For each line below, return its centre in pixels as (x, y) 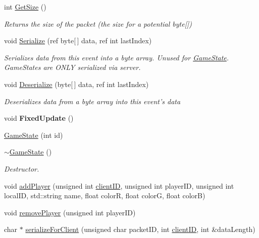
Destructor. (22, 168)
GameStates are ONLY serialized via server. (72, 67)
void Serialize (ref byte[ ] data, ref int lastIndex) (78, 41)
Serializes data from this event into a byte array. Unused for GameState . (117, 57)
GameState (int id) (34, 135)
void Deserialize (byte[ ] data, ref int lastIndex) (76, 84)
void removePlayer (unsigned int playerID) (70, 212)
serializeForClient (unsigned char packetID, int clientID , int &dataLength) (140, 229)
